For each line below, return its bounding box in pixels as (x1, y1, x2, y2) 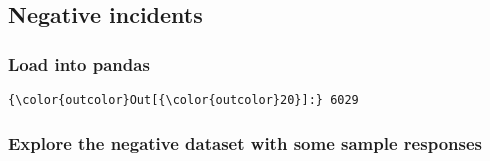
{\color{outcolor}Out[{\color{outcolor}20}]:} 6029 (8, 93, 359, 107)
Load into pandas (8, 51, 150, 76)
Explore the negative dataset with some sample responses (8, 130, 482, 155)
